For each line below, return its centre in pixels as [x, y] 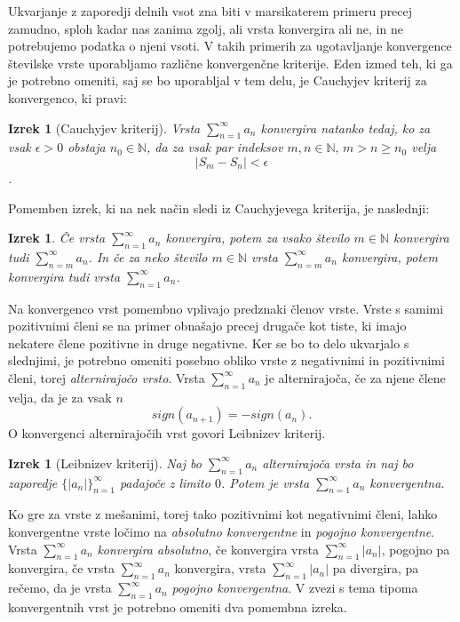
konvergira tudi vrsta [64, 276]
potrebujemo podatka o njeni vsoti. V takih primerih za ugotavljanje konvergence [230, 46]
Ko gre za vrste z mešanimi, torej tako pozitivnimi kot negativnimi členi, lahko [223, 514]
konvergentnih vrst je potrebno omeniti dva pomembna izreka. [178, 607]
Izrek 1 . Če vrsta [57, 238]
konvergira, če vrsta [61, 568]
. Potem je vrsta [265, 482]
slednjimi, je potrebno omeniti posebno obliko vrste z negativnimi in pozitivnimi [226, 360]
